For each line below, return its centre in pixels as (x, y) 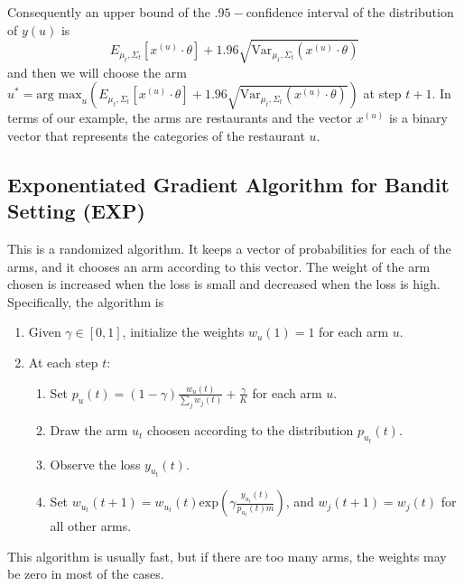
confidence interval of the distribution (350, 12)
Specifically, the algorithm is (86, 301)
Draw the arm (89, 430)
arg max (59, 95)
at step (382, 93)
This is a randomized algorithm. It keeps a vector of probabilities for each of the (229, 249)
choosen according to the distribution (251, 430)
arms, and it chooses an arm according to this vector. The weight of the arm (219, 266)
